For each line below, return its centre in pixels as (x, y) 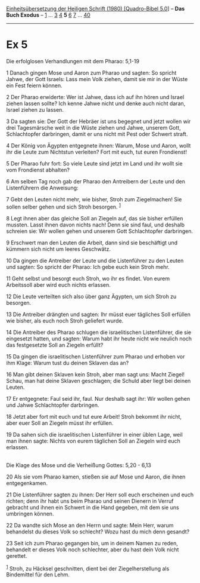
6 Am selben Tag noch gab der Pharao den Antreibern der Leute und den (96, 181)
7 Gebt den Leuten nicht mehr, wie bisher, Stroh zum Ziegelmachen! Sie (94, 199)
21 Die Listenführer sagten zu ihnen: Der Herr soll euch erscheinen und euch (100, 495)
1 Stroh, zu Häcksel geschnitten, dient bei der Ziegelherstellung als (88, 568)
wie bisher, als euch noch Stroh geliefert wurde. (65, 320)
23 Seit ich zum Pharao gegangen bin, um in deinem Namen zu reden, (92, 543)
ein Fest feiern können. (34, 85)
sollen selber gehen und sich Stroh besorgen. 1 (63, 206)
